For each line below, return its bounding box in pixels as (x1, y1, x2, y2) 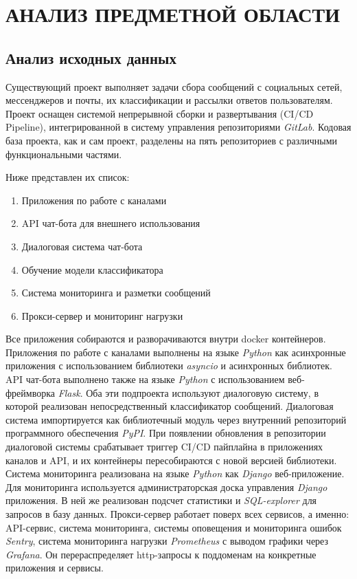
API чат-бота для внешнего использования (21, 216, 200, 230)
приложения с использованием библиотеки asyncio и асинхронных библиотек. (5, 358, 332, 373)
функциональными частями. (5, 146, 122, 161)
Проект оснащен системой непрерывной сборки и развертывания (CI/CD (5, 106, 314, 120)
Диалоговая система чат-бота (21, 239, 143, 253)
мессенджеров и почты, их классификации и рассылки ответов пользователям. (5, 93, 333, 107)
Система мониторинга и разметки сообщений (21, 285, 211, 300)
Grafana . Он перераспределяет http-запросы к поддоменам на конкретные (5, 547, 316, 561)
